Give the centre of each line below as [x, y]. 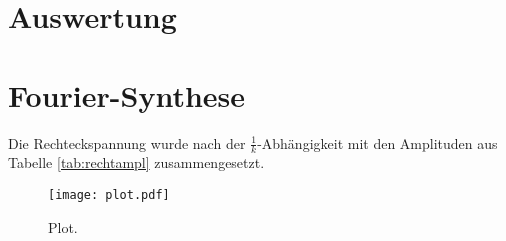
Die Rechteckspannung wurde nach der [127, 142]
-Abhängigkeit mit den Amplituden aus [377, 142]
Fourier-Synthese [127, 94]
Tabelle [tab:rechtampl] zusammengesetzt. [136, 162]
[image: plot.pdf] [109, 194]
